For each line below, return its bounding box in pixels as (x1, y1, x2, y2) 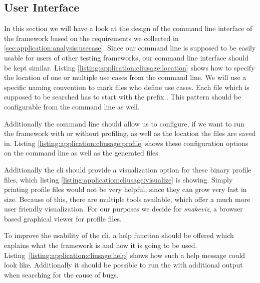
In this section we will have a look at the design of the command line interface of (4, 23, 252, 33)
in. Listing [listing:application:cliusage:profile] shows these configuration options (4, 137, 248, 148)
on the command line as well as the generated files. (4, 147, 160, 158)
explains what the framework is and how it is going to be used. (4, 240, 197, 250)
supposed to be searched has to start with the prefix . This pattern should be (4, 91, 241, 102)
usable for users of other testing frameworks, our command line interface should (4, 52, 249, 62)
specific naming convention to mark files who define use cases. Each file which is (4, 81, 249, 92)
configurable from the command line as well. (4, 101, 140, 111)
